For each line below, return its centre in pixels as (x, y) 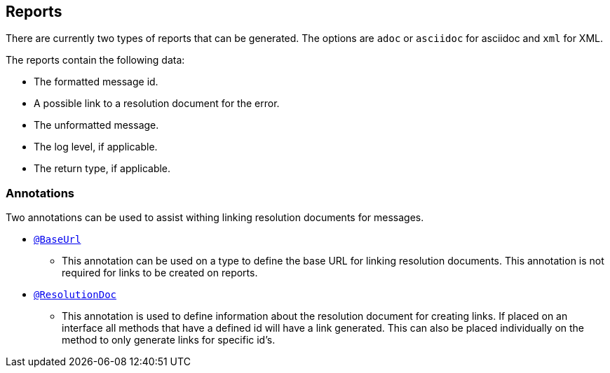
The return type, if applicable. (102, 169)
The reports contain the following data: (95, 60)
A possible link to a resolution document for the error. (157, 104)
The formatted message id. (96, 82)
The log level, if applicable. (96, 147)
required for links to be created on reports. (160, 273)
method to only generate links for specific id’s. (169, 340)
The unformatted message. (96, 125)
